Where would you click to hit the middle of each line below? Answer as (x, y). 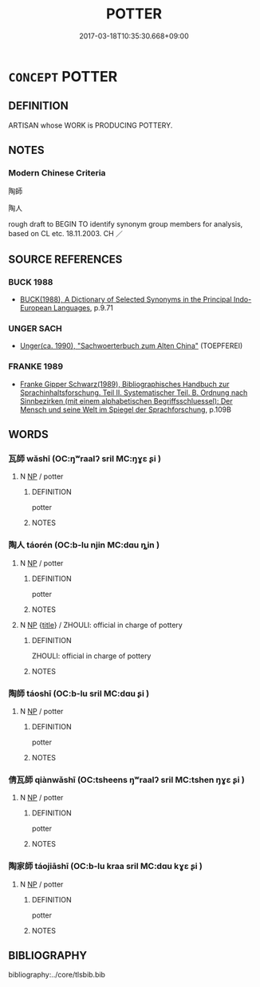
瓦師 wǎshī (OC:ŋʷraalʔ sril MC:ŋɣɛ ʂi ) (85, 459)
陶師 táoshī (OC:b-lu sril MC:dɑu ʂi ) (79, 693)
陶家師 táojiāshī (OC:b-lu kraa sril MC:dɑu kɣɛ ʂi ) (106, 867)
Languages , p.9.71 (83, 308)
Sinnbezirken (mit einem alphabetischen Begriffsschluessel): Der (126, 401)
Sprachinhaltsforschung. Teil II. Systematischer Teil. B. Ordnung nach (134, 393)
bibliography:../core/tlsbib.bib (57, 975)
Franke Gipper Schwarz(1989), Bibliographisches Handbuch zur (124, 384)
